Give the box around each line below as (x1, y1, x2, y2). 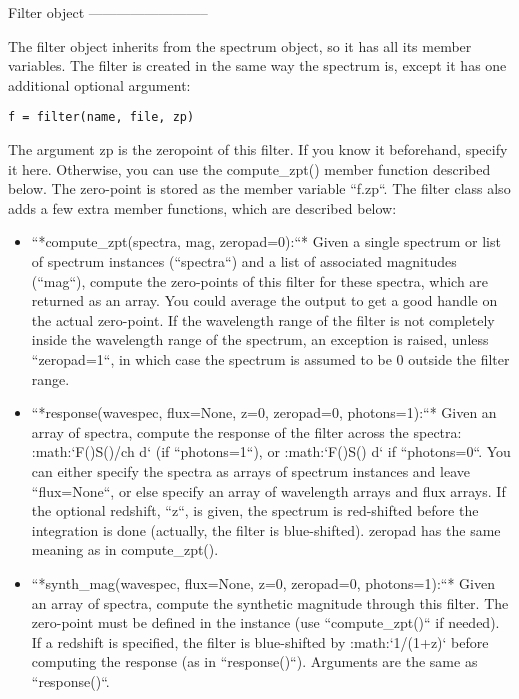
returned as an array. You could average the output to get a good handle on (31, 290, 498, 311)
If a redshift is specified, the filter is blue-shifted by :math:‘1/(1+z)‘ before (31, 631, 489, 652)
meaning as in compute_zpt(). (31, 539, 219, 560)
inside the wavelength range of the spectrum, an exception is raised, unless (31, 329, 489, 350)
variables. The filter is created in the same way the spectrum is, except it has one (8, 55, 507, 76)
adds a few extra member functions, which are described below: (8, 197, 397, 218)
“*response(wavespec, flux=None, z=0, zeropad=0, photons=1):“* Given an (31, 402, 497, 423)
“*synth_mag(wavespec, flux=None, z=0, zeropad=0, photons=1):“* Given (31, 572, 495, 593)
